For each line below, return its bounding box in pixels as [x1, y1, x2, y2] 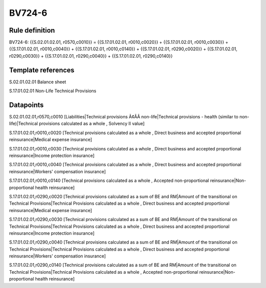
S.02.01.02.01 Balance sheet [9, 79, 66, 85]
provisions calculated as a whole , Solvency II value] [38, 121, 145, 127]
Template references [9, 66, 75, 74]
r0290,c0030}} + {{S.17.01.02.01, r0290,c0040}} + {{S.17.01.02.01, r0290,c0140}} [9, 53, 173, 59]
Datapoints [9, 101, 44, 109]
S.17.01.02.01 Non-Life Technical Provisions [9, 88, 97, 94]
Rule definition [9, 26, 55, 35]
